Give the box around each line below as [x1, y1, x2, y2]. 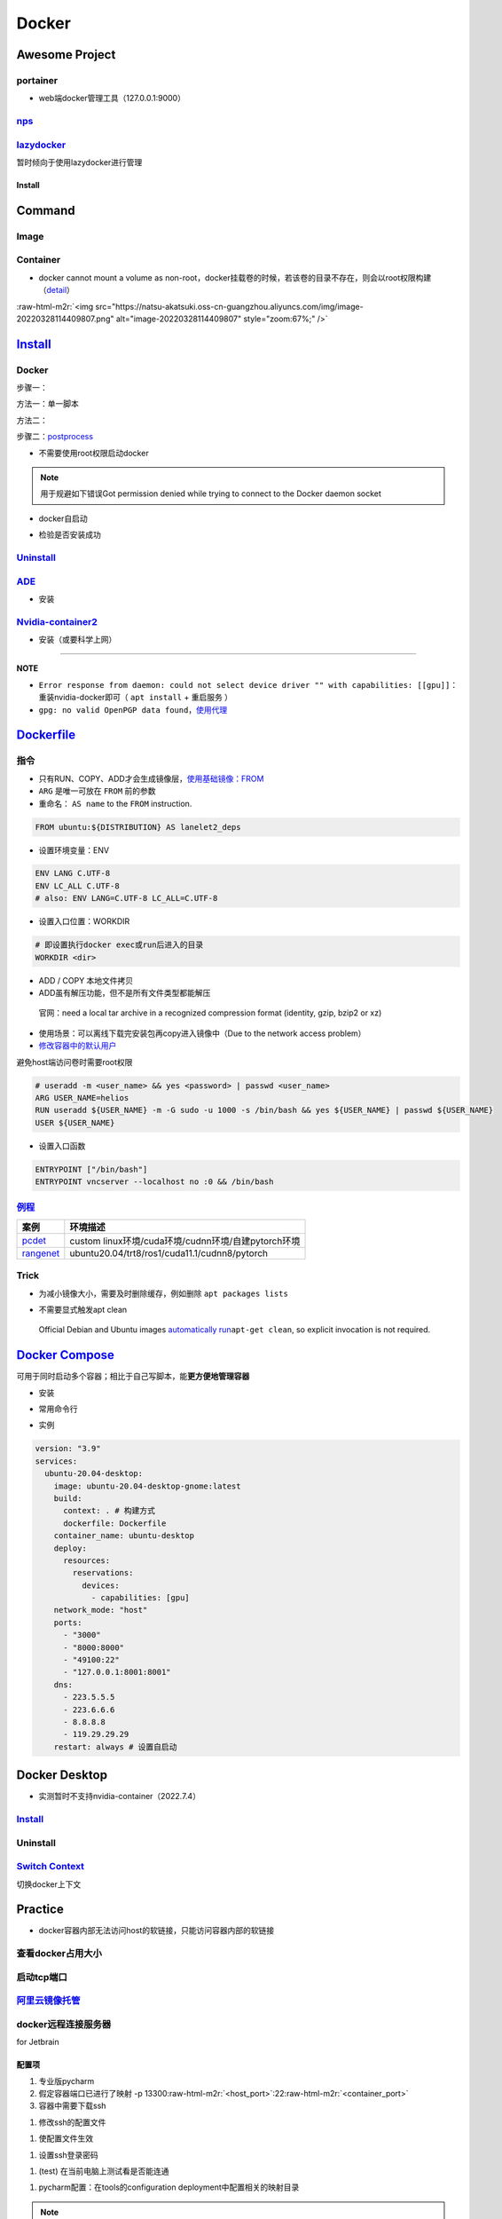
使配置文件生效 [38, 2133, 93, 2144]
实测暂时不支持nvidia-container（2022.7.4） [38, 1791, 201, 1802]
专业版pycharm [38, 2075, 95, 2086]
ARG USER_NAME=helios [35, 1093, 129, 1102]
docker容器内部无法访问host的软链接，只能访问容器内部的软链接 [38, 1925, 275, 1936]
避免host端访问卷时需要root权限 [16, 1056, 133, 1067]
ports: [53, 1617, 82, 1628]
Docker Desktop [16, 1767, 108, 1783]
